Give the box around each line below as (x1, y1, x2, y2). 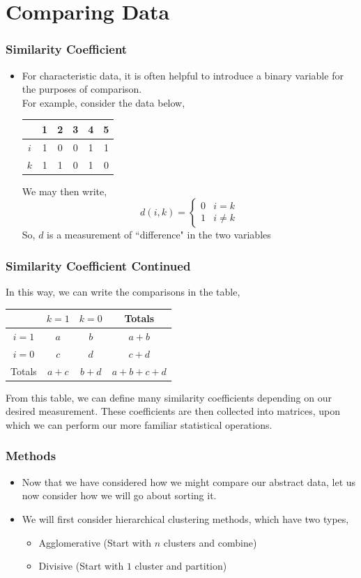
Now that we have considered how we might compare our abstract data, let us (22, 474, 356, 489)
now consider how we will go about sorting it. (22, 488, 217, 503)
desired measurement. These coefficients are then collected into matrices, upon (6, 404, 340, 418)
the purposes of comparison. (22, 82, 142, 96)
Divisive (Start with (38, 558, 124, 573)
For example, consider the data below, (22, 95, 185, 109)
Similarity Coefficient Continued (6, 257, 191, 274)
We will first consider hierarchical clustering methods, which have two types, (22, 511, 349, 526)
